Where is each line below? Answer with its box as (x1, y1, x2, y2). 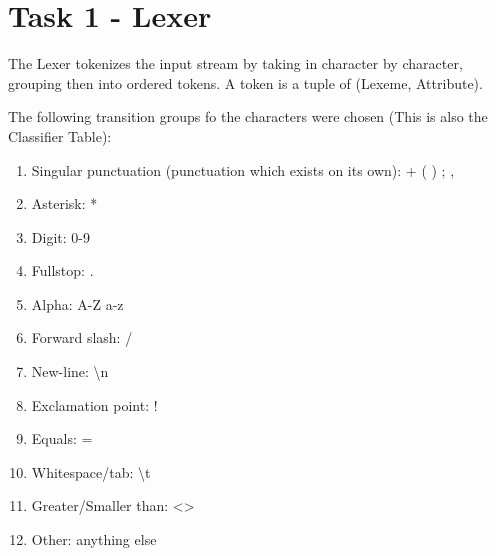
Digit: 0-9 (31, 226, 90, 247)
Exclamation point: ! (31, 394, 158, 415)
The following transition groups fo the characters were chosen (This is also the (8, 106, 488, 127)
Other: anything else (31, 529, 157, 550)
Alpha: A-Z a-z (31, 293, 124, 314)
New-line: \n (31, 361, 109, 382)
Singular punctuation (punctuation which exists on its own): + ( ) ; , (31, 159, 455, 180)
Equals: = (31, 428, 93, 449)
